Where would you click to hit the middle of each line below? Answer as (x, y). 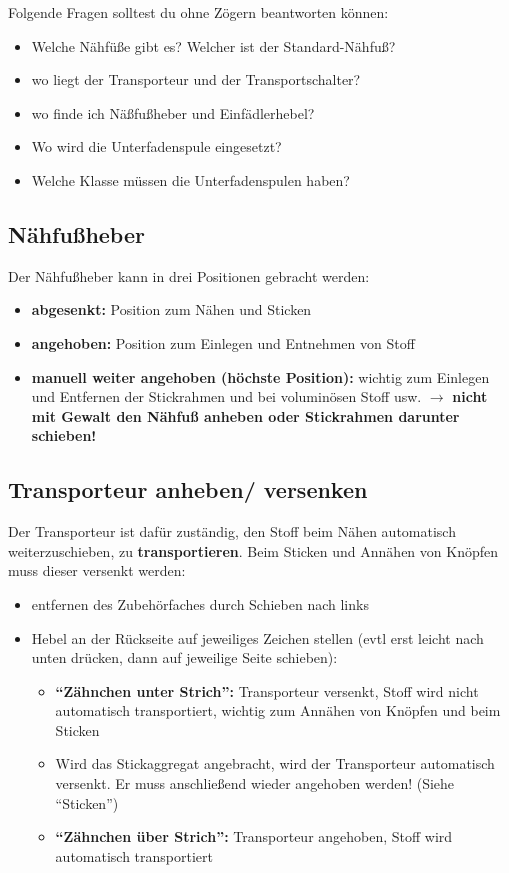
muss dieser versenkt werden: (97, 570)
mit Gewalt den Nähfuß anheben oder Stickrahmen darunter (245, 415)
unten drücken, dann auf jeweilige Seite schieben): (184, 657)
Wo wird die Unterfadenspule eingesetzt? (156, 146)
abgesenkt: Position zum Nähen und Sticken (171, 309)
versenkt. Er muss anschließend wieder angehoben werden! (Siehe (255, 783)
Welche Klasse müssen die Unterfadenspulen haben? (190, 179)
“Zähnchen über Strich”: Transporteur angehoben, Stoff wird (254, 836)
